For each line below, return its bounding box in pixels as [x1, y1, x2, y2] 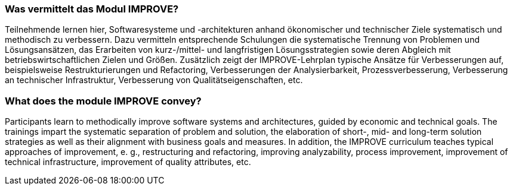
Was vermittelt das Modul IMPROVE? [5, 3, 179, 15]
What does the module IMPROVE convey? [5, 94, 202, 107]
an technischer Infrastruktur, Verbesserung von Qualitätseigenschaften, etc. [5, 75, 303, 85]
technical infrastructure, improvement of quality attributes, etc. [5, 157, 251, 167]
